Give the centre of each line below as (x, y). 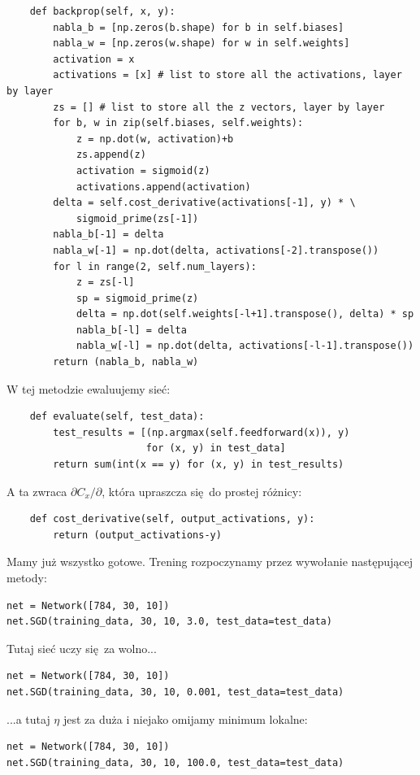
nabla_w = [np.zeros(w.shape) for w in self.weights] (201, 44)
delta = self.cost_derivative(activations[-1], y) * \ (204, 203)
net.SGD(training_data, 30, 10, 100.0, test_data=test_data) (175, 762)
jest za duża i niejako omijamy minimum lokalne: (185, 718)
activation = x (94, 59)
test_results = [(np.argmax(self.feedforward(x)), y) (201, 432)
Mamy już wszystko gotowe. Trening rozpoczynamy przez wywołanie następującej (210, 562)
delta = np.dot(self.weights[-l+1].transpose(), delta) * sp (245, 314)
